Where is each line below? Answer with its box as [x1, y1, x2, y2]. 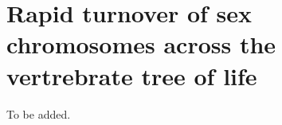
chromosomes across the [6, 28, 276, 61]
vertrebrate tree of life [6, 59, 257, 92]
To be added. [6, 105, 71, 122]
